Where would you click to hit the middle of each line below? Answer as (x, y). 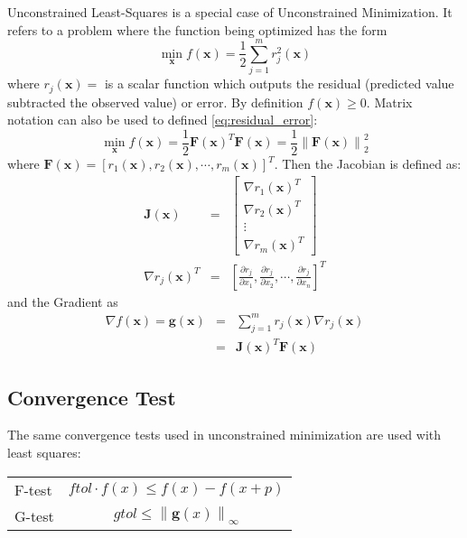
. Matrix (389, 102)
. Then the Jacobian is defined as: (368, 164)
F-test (33, 489)
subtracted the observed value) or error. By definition (155, 102)
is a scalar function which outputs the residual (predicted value (279, 83)
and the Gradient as (63, 301)
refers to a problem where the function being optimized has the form (197, 29)
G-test (34, 515)
